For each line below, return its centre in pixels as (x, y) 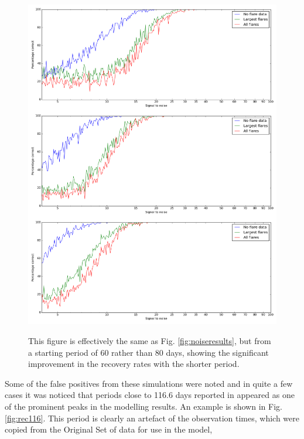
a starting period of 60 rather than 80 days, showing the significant (148, 352)
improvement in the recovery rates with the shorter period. (134, 364)
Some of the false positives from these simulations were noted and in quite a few (149, 383)
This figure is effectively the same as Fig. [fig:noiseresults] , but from (150, 341)
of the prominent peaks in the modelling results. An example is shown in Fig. (144, 406)
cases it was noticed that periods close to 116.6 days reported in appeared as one (150, 395)
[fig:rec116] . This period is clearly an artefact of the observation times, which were (152, 418)
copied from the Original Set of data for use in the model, (109, 429)
